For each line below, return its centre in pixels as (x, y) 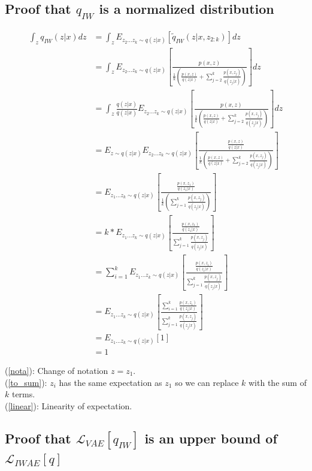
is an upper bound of (211, 438)
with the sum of (278, 382)
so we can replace (207, 382)
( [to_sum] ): (26, 382)
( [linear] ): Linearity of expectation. (69, 405)
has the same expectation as (110, 382)
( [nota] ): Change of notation (57, 370)
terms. (23, 394)
